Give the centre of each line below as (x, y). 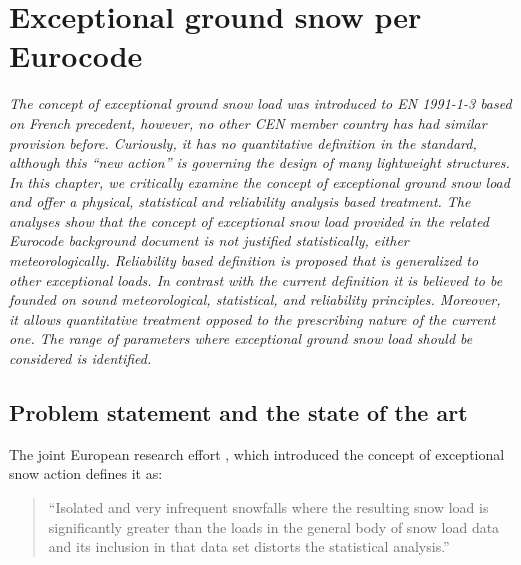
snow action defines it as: (86, 473)
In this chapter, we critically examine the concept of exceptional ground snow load (259, 181)
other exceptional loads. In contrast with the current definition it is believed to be (256, 279)
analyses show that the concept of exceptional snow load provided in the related (249, 220)
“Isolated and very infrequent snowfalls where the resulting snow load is (268, 507)
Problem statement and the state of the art (238, 412)
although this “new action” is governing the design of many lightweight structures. (259, 162)
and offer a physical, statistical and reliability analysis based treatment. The (240, 201)
